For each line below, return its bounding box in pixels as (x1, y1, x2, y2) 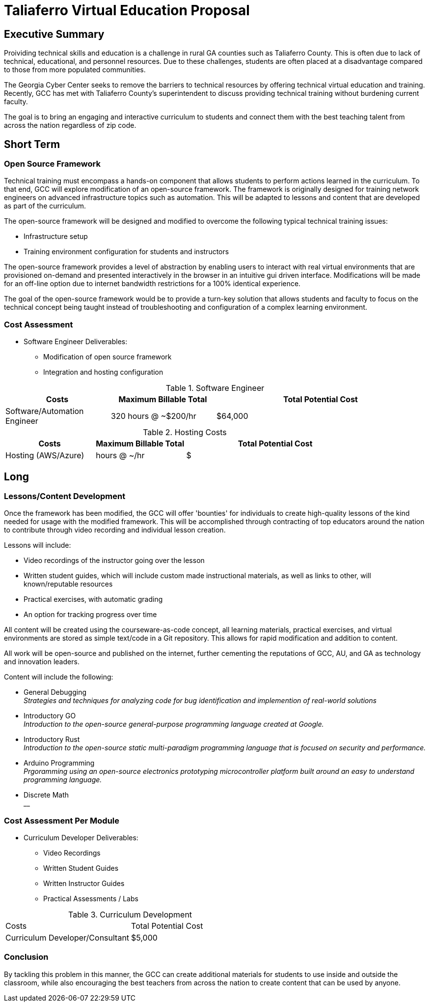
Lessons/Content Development (4, 491, 126, 501)
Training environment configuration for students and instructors (24, 247, 229, 256)
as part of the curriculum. (4, 202, 86, 210)
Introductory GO (24, 711, 76, 720)
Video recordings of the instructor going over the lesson (24, 556, 205, 565)
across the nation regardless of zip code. (4, 121, 136, 130)
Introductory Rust (24, 735, 80, 744)
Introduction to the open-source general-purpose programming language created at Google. (24, 720, 324, 729)
